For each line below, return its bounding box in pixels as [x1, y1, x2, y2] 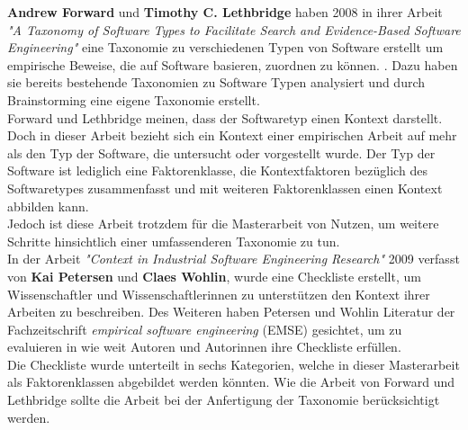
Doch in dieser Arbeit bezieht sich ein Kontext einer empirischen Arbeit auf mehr [7, 126, 457, 145]
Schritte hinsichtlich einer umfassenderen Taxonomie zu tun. [7, 231, 340, 250]
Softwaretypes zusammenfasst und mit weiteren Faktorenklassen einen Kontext [7, 178, 443, 197]
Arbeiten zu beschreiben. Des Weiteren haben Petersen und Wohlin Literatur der [7, 302, 455, 321]
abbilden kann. [7, 196, 89, 215]
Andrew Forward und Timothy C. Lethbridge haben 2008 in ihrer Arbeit [7, 3, 443, 21]
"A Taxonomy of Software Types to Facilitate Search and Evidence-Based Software [7, 20, 461, 39]
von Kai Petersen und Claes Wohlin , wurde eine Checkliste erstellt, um [7, 266, 421, 285]
